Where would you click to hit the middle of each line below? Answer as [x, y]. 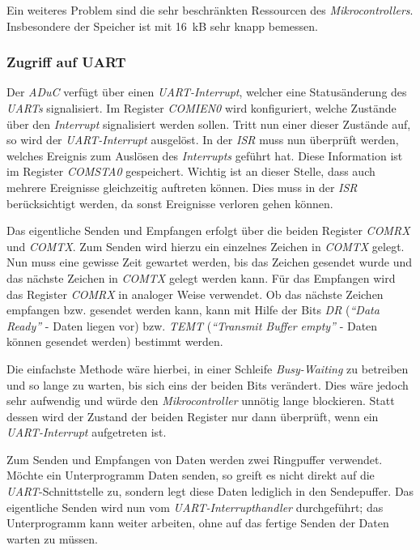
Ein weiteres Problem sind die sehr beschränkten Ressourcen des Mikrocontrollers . [210, 10]
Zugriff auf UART [66, 62]
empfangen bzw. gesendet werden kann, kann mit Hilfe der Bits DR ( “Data [193, 310]
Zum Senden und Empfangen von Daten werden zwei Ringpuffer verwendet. [195, 459]
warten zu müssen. [52, 538]
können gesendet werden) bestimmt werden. [115, 341]
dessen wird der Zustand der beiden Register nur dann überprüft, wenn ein [193, 416]
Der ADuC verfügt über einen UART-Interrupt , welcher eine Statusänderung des [207, 92]
